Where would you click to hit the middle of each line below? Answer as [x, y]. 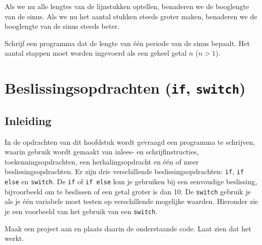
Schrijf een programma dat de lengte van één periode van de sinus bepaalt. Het [127, 43]
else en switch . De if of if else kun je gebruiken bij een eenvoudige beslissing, [131, 181]
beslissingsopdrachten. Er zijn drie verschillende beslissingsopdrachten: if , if [124, 171]
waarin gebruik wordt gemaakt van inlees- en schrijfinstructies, [102, 152]
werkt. [14, 238]
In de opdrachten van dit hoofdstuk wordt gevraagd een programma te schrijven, [130, 141]
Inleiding [28, 120]
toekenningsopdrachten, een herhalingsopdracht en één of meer [102, 161]
